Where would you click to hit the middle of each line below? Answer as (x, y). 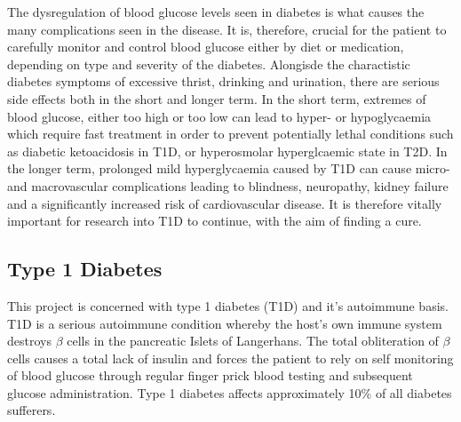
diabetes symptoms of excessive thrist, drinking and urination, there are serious (223, 81)
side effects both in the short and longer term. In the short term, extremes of (217, 98)
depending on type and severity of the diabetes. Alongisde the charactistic (209, 64)
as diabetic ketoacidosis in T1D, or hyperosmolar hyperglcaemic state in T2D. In (227, 151)
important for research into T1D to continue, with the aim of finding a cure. (215, 221)
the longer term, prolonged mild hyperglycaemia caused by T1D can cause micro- (229, 168)
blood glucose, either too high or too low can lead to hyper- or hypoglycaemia (219, 116)
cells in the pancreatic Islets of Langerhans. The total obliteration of (253, 341)
